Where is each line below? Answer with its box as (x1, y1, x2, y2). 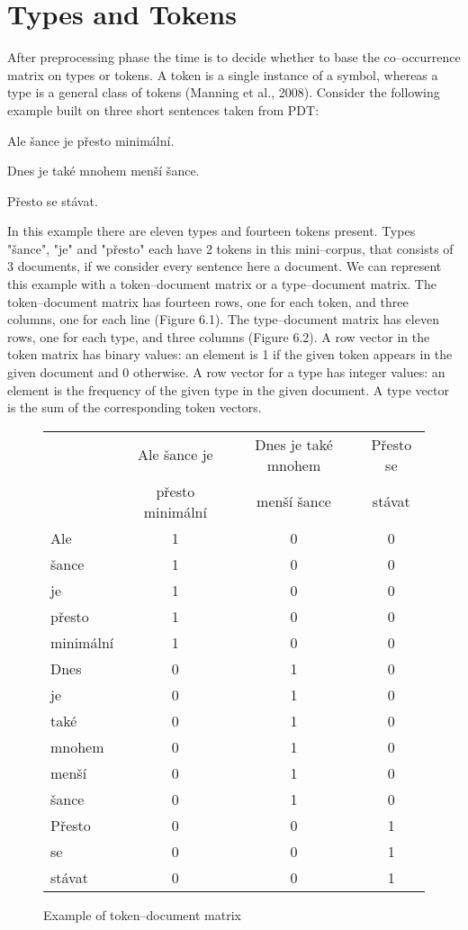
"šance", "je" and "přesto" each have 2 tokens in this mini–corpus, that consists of (7, 239, 454, 257)
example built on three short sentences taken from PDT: (7, 100, 319, 119)
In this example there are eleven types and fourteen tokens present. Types (7, 221, 416, 240)
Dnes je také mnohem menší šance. (7, 161, 200, 180)
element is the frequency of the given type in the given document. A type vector (7, 380, 449, 399)
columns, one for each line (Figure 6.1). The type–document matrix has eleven (7, 310, 439, 329)
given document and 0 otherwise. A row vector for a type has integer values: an (7, 363, 445, 382)
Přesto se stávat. (7, 191, 98, 210)
